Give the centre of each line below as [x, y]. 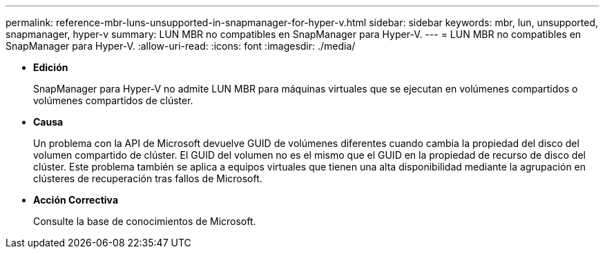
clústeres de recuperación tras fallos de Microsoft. [148, 178]
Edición [51, 67]
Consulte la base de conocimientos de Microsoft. [145, 221]
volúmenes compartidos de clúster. [113, 100]
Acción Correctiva [76, 200]
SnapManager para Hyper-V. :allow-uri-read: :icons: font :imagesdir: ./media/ [181, 46]
